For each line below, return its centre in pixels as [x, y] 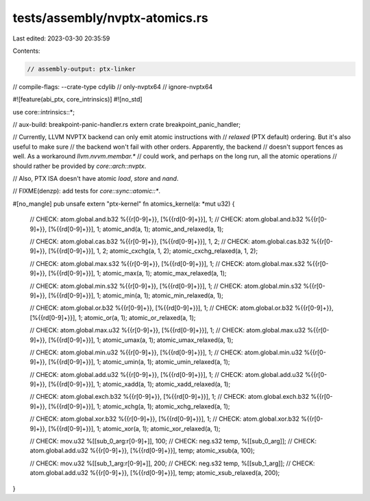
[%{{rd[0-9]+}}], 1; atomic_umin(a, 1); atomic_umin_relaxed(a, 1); [139, 362]
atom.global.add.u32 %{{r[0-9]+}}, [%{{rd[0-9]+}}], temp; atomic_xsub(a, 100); [142, 451]
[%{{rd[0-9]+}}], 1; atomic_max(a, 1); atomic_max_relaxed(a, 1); [137, 273]
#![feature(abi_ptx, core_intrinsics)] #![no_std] [78, 99]
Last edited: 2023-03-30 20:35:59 [61, 38]
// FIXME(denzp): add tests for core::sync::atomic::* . [87, 191]
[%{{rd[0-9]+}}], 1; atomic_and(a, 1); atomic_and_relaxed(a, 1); [136, 229]
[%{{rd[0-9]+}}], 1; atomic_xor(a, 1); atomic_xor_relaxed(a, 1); [134, 428]
